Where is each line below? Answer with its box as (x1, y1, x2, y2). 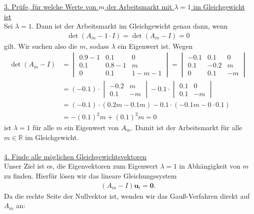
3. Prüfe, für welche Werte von (4, 1, 96, 11)
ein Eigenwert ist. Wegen (117, 40, 193, 51)
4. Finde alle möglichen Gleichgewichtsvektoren (4, 151, 146, 161)
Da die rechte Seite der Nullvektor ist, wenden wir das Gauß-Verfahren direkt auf (4, 190, 250, 201)
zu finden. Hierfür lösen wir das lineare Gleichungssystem (4, 171, 177, 180)
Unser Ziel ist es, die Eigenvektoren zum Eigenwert (4, 161, 158, 171)
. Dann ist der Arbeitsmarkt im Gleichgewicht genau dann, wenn (32, 21, 228, 31)
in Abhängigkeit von (179, 161, 241, 171)
